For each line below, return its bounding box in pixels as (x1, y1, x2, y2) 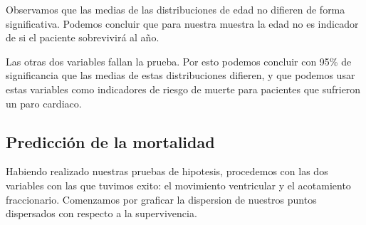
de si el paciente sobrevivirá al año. (6, 30, 160, 45)
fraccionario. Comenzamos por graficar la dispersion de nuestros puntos (6, 192, 317, 206)
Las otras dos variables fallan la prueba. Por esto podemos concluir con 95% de (6, 53, 352, 68)
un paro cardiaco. (6, 95, 82, 110)
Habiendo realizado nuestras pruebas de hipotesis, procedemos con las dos (6, 164, 328, 179)
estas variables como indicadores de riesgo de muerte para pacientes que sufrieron (6, 81, 361, 96)
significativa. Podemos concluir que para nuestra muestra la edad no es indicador (6, 16, 359, 31)
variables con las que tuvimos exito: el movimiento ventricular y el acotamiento (6, 177, 351, 192)
